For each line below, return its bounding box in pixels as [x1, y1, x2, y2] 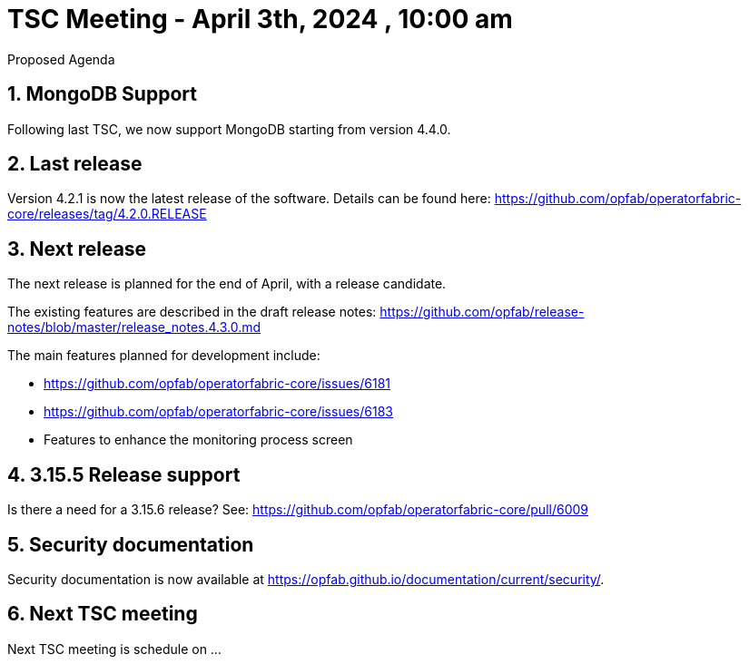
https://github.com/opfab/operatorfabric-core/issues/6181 [44, 376, 390, 392]
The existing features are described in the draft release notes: [7, 304, 377, 320]
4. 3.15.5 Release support [7, 463, 241, 486]
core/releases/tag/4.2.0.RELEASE [7, 206, 207, 222]
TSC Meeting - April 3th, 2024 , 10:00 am [7, 4, 513, 34]
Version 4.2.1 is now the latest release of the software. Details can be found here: [7, 190, 491, 207]
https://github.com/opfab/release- [379, 304, 585, 320]
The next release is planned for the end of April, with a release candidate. [7, 276, 447, 292]
